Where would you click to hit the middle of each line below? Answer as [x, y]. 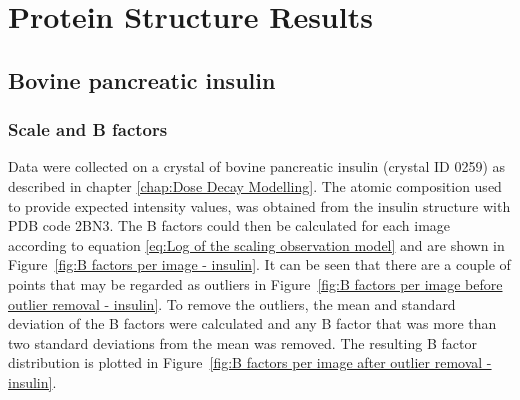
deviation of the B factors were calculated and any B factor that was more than [252, 323]
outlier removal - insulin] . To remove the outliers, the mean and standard [232, 303]
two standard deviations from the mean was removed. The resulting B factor [242, 342]
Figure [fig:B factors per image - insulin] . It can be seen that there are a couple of [259, 264]
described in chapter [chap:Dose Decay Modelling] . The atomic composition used [255, 185]
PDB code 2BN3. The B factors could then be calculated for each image [229, 225]
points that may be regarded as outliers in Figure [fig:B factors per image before [255, 283]
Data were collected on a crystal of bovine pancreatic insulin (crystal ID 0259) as [257, 166]
